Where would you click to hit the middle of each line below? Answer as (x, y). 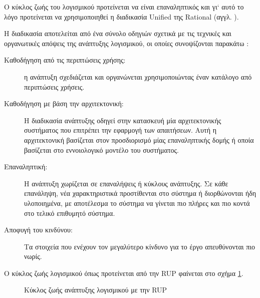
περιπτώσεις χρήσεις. (54, 86)
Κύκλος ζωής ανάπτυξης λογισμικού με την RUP (96, 290)
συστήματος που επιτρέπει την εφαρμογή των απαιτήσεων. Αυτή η (120, 130)
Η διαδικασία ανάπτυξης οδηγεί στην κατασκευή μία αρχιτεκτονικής (123, 120)
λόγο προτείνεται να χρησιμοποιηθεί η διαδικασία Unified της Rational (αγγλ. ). (121, 16)
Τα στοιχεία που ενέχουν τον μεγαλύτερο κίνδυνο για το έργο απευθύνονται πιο (140, 246)
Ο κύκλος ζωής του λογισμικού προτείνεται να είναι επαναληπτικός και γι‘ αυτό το (124, 7)
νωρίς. (33, 256)
